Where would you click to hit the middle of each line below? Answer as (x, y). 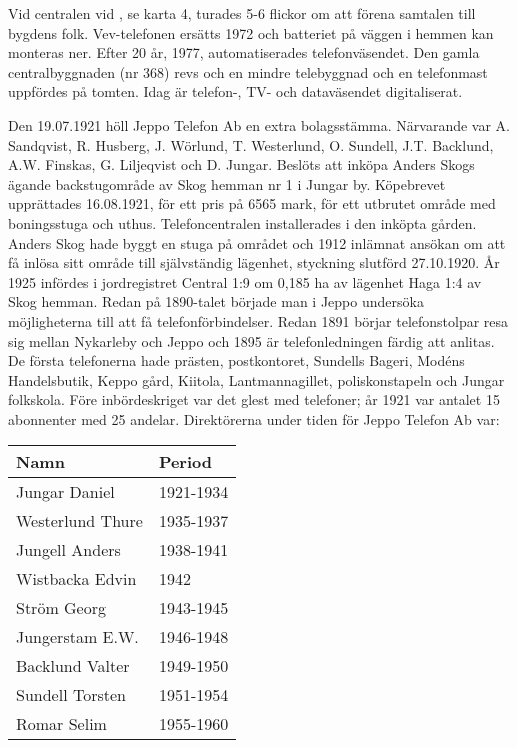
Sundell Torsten (71, 695)
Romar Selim (61, 724)
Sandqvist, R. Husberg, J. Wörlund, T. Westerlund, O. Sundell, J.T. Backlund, (251, 144)
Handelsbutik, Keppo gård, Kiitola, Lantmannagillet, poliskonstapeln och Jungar (256, 379)
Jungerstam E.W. (77, 637)
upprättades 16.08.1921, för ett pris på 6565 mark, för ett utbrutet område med (252, 203)
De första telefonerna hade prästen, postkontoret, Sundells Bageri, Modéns (236, 360)
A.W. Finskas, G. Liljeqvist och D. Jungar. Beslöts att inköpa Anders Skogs (241, 164)
